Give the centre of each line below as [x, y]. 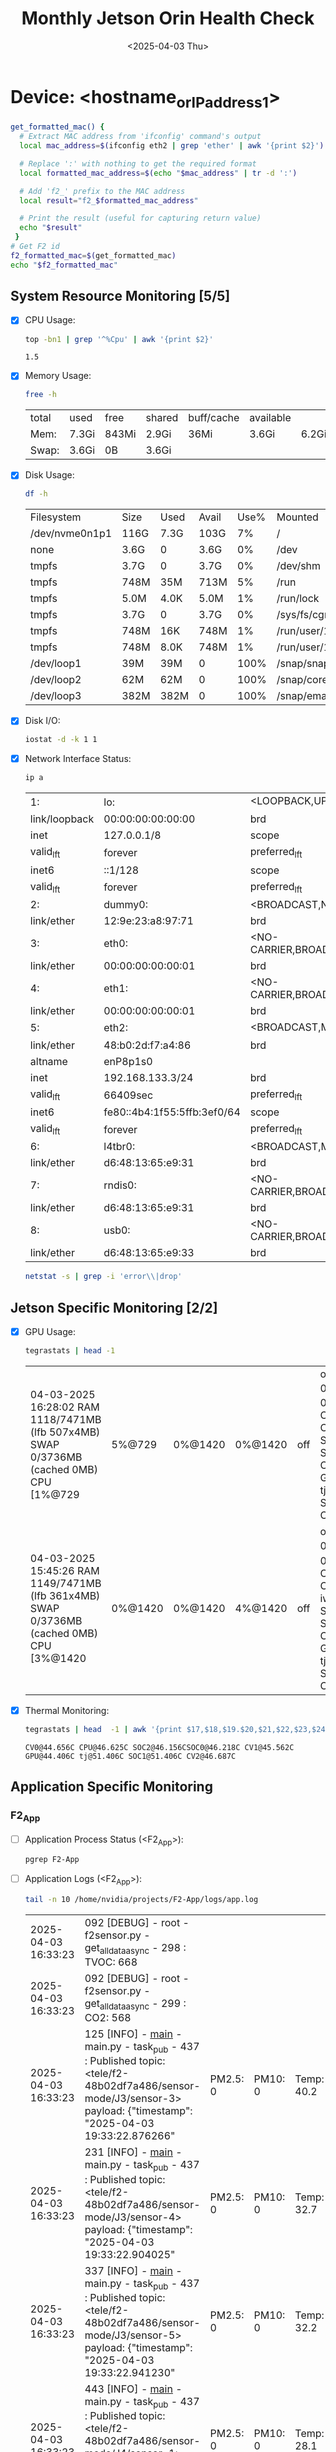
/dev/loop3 [55, 696]
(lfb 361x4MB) [65, 1596]
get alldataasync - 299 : [135, 2004]
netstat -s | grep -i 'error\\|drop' [103, 1277]
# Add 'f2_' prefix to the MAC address [102, 191]
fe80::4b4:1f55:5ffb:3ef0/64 [172, 1112]
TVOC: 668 [111, 1962]
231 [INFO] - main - [133, 2152]
